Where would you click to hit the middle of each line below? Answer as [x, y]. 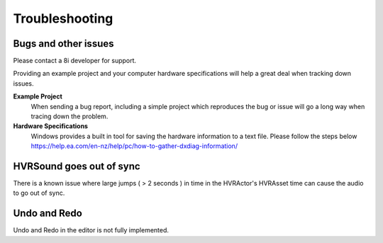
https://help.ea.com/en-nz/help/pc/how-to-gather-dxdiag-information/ [134, 146]
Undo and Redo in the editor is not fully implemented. [91, 230]
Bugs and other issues [63, 44]
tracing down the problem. [70, 116]
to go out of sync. [39, 193]
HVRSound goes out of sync [77, 166]
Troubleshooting [63, 18]
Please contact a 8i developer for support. [75, 61]
